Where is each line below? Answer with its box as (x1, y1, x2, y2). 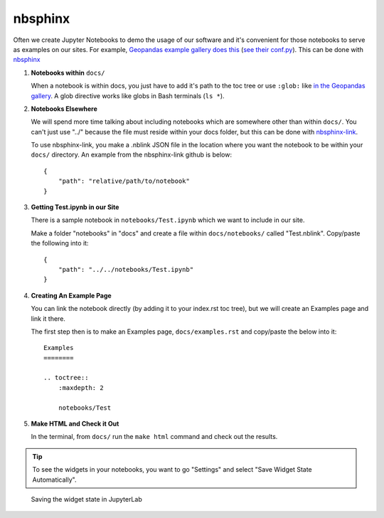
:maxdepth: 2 (58, 384, 104, 391)
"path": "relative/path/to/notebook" (58, 177, 190, 185)
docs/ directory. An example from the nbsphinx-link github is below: (31, 150, 233, 159)
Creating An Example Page (31, 291, 112, 300)
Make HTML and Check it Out (31, 420, 119, 428)
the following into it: (31, 239, 89, 248)
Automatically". (32, 475, 77, 484)
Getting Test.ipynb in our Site (31, 203, 119, 211)
